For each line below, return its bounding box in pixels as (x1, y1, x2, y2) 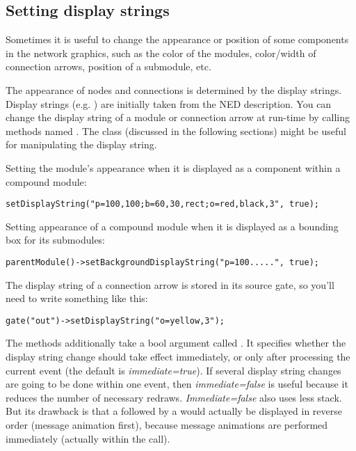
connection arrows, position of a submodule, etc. (6, 59, 211, 74)
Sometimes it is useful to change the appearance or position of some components (6, 32, 349, 47)
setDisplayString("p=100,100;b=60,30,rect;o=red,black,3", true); (6, 199, 320, 209)
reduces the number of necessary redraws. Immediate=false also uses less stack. (6, 390, 342, 404)
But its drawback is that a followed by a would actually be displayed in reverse (6, 404, 342, 418)
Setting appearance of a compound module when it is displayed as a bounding (6, 219, 339, 233)
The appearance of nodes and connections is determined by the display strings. (6, 82, 342, 97)
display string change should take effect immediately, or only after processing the (6, 349, 350, 364)
